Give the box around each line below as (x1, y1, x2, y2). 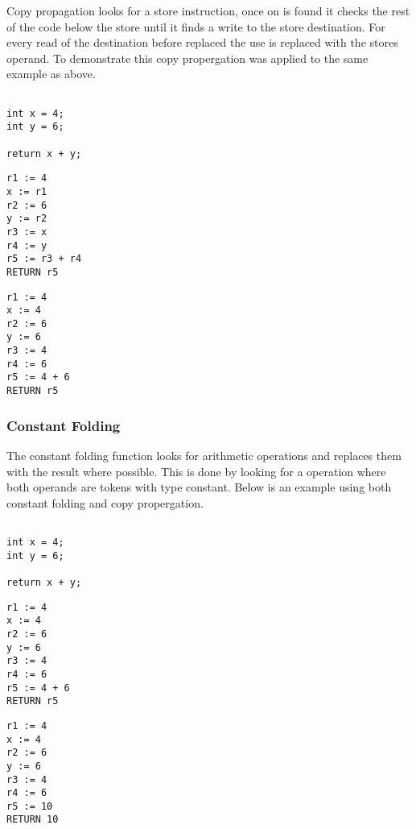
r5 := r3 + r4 (6, 253, 82, 265)
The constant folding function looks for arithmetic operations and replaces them (6, 446, 402, 463)
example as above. (6, 65, 96, 82)
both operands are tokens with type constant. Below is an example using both (6, 479, 392, 495)
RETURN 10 (6, 814, 59, 826)
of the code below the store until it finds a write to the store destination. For (6, 18, 385, 35)
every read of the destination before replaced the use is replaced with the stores (6, 34, 398, 51)
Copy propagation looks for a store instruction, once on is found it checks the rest (6, 2, 410, 19)
